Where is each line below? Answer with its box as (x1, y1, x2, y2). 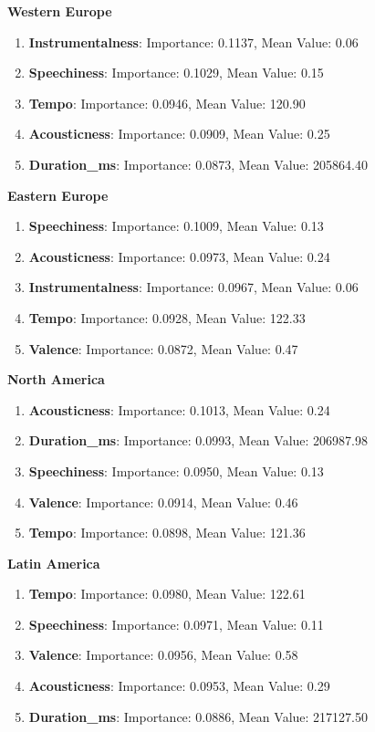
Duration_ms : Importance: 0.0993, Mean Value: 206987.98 (28, 431, 368, 450)
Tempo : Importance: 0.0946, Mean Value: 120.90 (28, 93, 306, 112)
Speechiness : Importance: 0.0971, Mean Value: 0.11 (28, 614, 324, 633)
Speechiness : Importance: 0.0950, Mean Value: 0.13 (28, 461, 324, 480)
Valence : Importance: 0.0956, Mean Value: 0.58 (28, 645, 298, 664)
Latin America (7, 553, 100, 572)
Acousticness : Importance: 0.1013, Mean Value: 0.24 (28, 400, 330, 419)
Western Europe (7, 2, 112, 20)
